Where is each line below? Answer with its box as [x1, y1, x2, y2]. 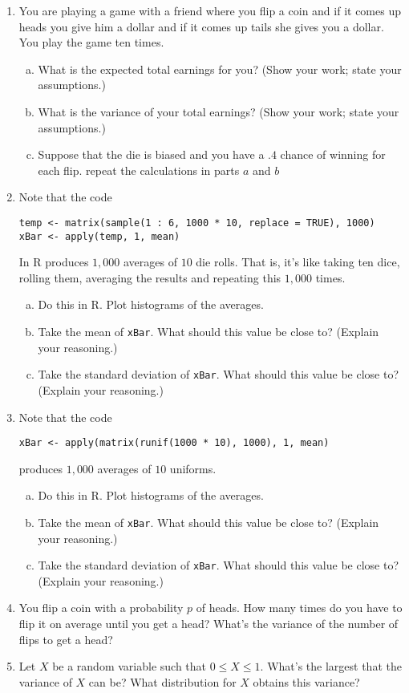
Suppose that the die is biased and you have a [38, 146, 265, 163]
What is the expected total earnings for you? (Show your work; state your [38, 60, 402, 77]
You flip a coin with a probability [18, 599, 184, 616]
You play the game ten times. [18, 34, 164, 51]
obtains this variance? [253, 673, 360, 690]
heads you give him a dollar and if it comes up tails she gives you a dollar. [18, 18, 384, 34]
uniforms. [169, 460, 217, 476]
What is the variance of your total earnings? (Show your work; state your [38, 103, 399, 120]
